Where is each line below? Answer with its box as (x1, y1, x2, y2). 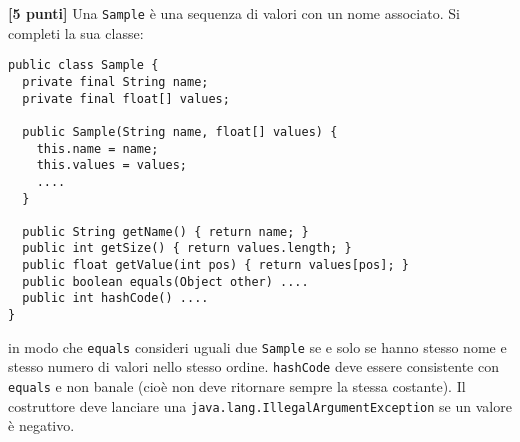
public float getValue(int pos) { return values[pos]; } (22, 258, 409, 273)
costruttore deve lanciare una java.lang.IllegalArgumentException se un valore (8, 395, 512, 416)
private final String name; (22, 74, 209, 89)
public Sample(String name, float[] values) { (22, 124, 338, 139)
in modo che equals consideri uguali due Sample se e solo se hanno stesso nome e (8, 336, 507, 357)
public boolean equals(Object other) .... (22, 274, 309, 289)
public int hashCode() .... (22, 291, 209, 306)
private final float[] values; (22, 91, 230, 106)
